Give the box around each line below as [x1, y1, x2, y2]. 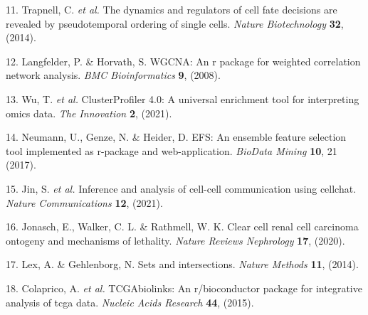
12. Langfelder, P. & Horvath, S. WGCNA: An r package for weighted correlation [6, 53, 361, 68]
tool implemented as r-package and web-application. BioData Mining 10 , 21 [6, 143, 337, 158]
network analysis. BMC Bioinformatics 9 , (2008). [6, 68, 221, 82]
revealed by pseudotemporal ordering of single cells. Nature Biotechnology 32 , [6, 16, 344, 31]
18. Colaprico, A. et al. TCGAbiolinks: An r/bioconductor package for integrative [6, 280, 362, 295]
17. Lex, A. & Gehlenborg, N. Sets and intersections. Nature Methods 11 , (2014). [6, 257, 359, 272]
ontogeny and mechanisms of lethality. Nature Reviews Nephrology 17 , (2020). [6, 233, 345, 247]
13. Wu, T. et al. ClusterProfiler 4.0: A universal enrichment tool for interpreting [6, 91, 359, 106]
